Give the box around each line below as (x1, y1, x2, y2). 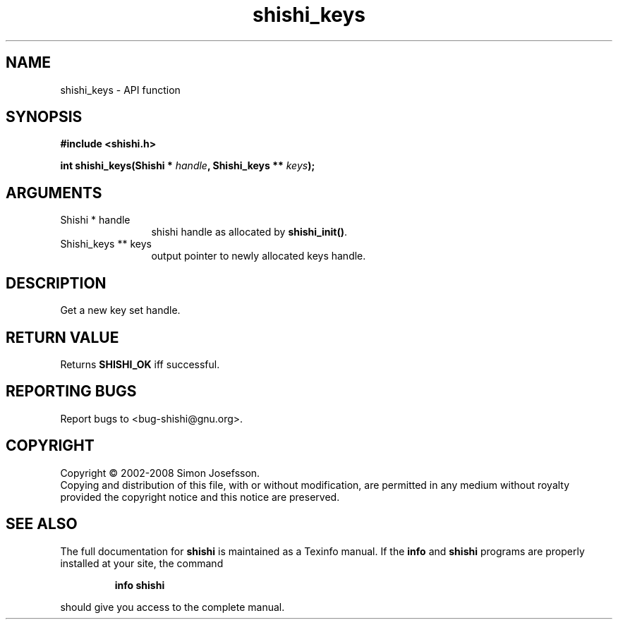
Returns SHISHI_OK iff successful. (60, 358, 220, 370)
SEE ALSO (6, 515, 78, 533)
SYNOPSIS (6, 108, 83, 126)
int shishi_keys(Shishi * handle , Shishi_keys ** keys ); (60, 159, 315, 172)
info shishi (114, 578, 165, 591)
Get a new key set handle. (60, 304, 181, 317)
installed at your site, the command (60, 557, 224, 569)
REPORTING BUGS (6, 382, 137, 401)
